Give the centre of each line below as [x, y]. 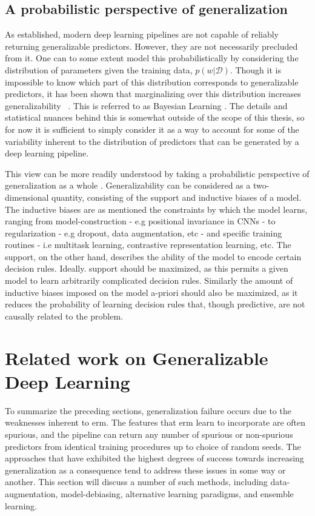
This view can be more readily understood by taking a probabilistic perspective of [157, 173]
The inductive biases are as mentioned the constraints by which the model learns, [156, 209]
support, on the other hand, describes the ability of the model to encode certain [153, 256]
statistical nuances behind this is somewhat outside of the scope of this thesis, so [155, 117]
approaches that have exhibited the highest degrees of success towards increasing [154, 458]
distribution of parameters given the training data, [99, 69]
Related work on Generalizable [137, 357]
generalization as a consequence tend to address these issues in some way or [145, 470]
